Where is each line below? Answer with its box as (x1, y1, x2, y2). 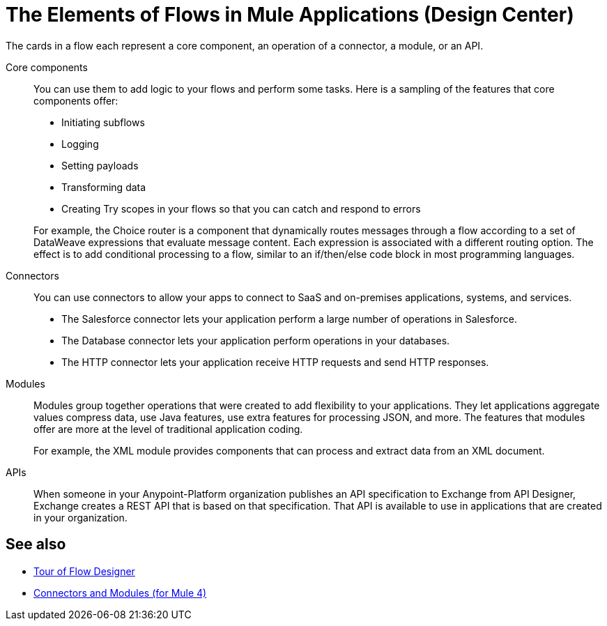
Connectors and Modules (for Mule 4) (33, 586, 207, 599)
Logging (61, 137, 99, 150)
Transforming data (61, 181, 146, 193)
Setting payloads (61, 159, 139, 171)
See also (6, 535, 66, 554)
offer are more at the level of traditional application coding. (33, 422, 303, 435)
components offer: (33, 94, 118, 107)
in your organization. (33, 511, 128, 524)
